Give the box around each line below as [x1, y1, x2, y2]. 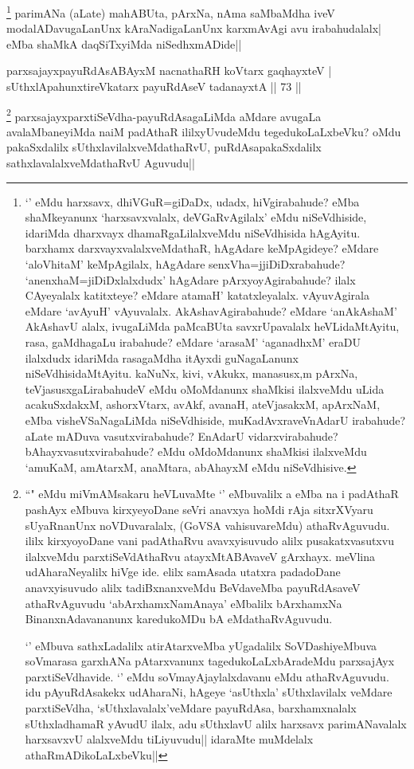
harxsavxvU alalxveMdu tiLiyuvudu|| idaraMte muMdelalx [25, 731, 314, 747]
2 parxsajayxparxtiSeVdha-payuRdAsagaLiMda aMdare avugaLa [6, 105, 322, 124]
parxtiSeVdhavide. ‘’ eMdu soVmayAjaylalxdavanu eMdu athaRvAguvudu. [25, 668, 389, 685]
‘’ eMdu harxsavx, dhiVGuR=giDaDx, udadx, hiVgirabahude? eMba [25, 193, 360, 210]
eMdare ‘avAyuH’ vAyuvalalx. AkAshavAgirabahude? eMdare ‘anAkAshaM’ [25, 302, 397, 319]
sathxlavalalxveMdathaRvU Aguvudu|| [6, 155, 195, 171]
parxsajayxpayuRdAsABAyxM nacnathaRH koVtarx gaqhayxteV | [6, 62, 332, 79]
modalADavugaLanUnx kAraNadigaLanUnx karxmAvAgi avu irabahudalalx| [6, 20, 381, 37]
